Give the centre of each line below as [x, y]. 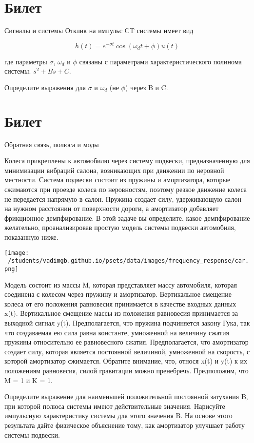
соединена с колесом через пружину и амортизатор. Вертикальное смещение [118, 294]
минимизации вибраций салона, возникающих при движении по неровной [114, 170]
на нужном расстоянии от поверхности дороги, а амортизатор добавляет [112, 208]
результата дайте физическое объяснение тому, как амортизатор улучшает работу [125, 425]
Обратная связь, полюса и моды [52, 144]
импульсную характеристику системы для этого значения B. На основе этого [118, 415]
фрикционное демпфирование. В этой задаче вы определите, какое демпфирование [127, 218]
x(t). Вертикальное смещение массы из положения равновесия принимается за [121, 313]
